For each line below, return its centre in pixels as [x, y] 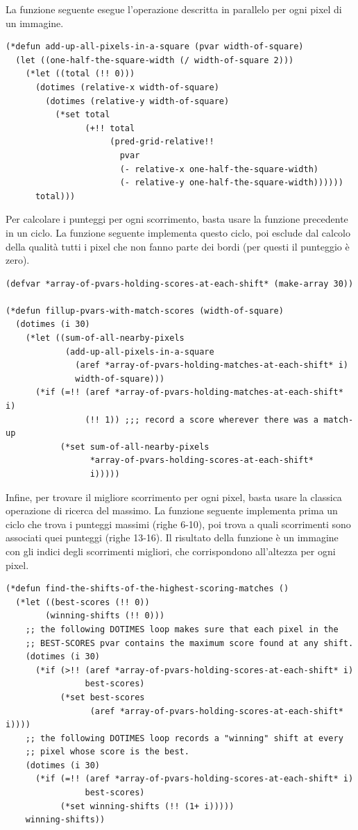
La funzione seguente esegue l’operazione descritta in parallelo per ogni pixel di [174, 9]
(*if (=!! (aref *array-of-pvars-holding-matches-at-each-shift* [189, 392]
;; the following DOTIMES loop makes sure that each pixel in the [182, 629]
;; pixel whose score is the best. [107, 752]
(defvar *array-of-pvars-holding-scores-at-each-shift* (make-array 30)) [180, 283]
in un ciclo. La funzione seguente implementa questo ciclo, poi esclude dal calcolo [178, 232]
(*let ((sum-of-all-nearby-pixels [105, 338]
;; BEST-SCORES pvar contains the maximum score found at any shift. [189, 643]
